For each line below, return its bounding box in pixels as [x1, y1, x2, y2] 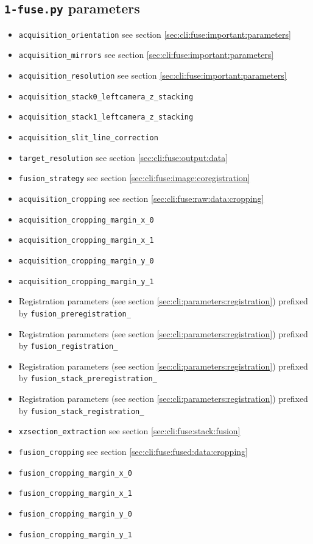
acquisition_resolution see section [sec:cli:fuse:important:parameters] [18, 69, 287, 82]
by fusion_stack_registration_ [18, 404, 144, 417]
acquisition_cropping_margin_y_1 [18, 277, 154, 286]
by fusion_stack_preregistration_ [18, 371, 157, 384]
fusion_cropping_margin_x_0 [18, 468, 132, 478]
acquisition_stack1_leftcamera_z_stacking [18, 113, 194, 122]
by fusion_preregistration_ [18, 306, 131, 319]
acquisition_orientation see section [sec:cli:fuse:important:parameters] [18, 27, 291, 40]
